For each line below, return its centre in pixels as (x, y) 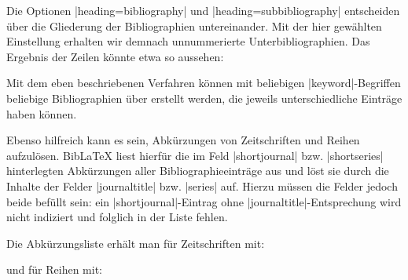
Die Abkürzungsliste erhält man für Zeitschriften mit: (136, 243)
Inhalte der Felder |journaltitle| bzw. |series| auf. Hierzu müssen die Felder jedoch (202, 185)
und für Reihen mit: (54, 269)
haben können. (42, 113)
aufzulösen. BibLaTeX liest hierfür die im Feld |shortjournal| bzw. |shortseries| (195, 155)
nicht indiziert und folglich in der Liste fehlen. (117, 217)
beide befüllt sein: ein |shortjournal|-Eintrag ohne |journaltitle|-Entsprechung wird (204, 201)
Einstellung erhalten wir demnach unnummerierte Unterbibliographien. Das (188, 41)
